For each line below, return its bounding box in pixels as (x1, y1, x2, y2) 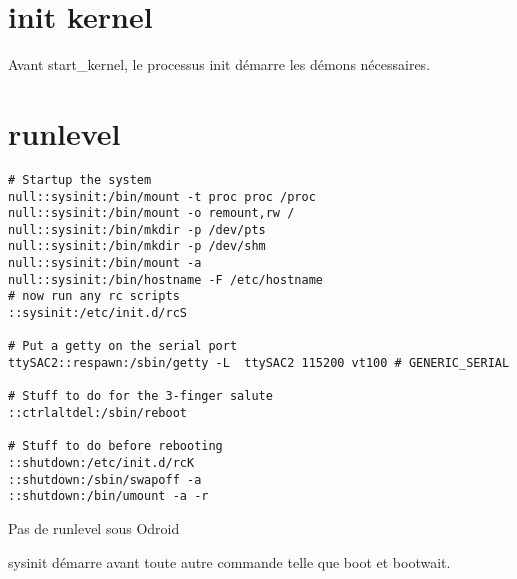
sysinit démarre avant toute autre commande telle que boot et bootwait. (8, 551, 451, 572)
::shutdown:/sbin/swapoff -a (8, 472, 202, 487)
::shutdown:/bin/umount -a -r (8, 489, 209, 504)
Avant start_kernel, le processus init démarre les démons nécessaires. (8, 54, 431, 75)
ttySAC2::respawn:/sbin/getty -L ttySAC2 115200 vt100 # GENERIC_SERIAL (8, 356, 510, 371)
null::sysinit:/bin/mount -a (8, 256, 202, 271)
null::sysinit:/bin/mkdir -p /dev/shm (8, 239, 266, 254)
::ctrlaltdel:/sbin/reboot (8, 406, 187, 421)
